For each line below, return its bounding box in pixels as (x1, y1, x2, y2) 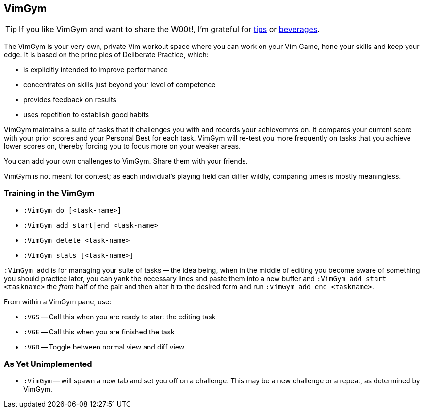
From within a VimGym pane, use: (4, 298, 112, 306)
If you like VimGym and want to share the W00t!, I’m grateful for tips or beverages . (19, 24, 320, 34)
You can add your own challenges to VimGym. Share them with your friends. (4, 157, 248, 166)
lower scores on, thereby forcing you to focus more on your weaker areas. (4, 142, 241, 151)
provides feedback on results (23, 95, 116, 104)
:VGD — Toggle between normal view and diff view (23, 343, 185, 351)
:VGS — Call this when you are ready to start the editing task (23, 313, 216, 321)
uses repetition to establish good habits (23, 111, 149, 119)
